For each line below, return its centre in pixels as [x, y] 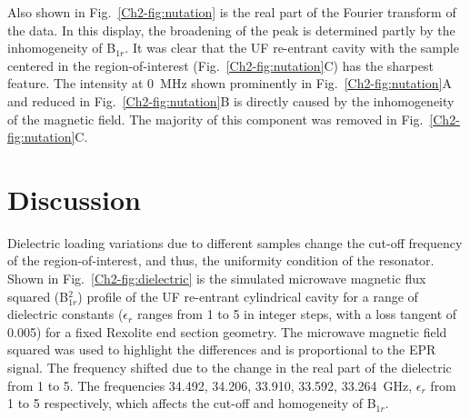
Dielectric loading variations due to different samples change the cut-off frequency [235, 242]
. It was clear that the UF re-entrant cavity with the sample [292, 48]
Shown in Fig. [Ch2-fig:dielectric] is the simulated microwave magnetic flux [217, 279]
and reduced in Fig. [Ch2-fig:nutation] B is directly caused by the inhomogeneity [231, 100]
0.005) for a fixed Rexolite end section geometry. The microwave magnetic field [227, 331]
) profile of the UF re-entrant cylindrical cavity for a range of [248, 296]
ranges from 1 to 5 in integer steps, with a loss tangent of [297, 314]
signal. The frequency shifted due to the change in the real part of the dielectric [230, 368]
